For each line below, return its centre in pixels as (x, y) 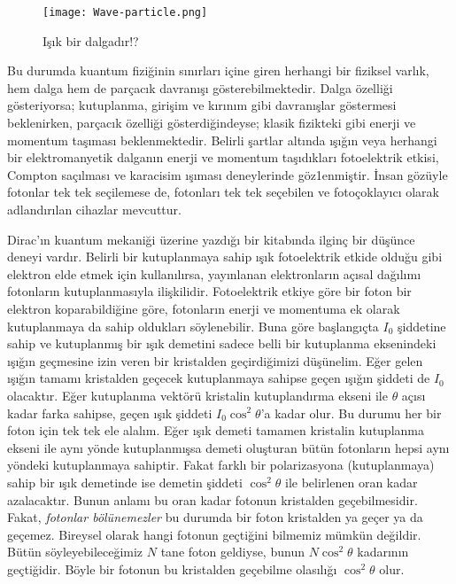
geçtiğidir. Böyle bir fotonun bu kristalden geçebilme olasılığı (172, 568)
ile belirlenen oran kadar (352, 482)
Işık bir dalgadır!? (91, 40)
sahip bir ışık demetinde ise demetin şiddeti (125, 482)
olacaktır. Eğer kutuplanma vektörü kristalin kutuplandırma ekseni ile (197, 395)
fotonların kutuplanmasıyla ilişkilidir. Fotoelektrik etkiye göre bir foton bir (209, 291)
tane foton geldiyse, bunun (232, 552)
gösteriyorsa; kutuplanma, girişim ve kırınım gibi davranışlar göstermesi (202, 105)
